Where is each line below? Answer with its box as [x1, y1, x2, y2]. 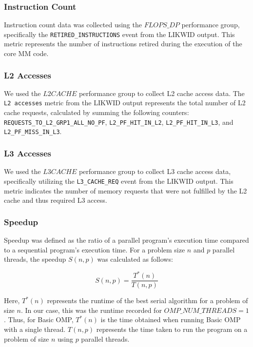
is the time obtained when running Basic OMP [100, 314, 241, 325]
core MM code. [4, 48, 49, 58]
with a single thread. [4, 324, 66, 334]
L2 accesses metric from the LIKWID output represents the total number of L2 [4, 97, 246, 108]
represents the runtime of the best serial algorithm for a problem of [47, 295, 248, 306]
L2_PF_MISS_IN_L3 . [4, 126, 62, 136]
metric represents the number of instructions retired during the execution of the [4, 39, 242, 49]
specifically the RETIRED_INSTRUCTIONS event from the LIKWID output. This [4, 29, 235, 39]
